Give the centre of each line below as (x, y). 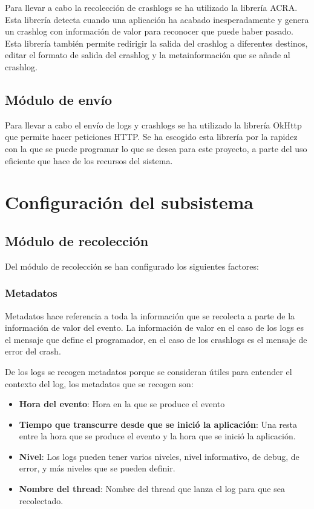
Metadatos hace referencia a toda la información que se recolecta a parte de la (150, 315)
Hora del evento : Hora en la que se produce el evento (122, 404)
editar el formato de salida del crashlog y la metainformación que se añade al (148, 55)
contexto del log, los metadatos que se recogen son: (99, 383)
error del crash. (33, 351)
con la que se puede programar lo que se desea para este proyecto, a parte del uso (156, 148)
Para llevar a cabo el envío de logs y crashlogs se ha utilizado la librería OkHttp (153, 125)
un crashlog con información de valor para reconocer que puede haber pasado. (149, 31)
